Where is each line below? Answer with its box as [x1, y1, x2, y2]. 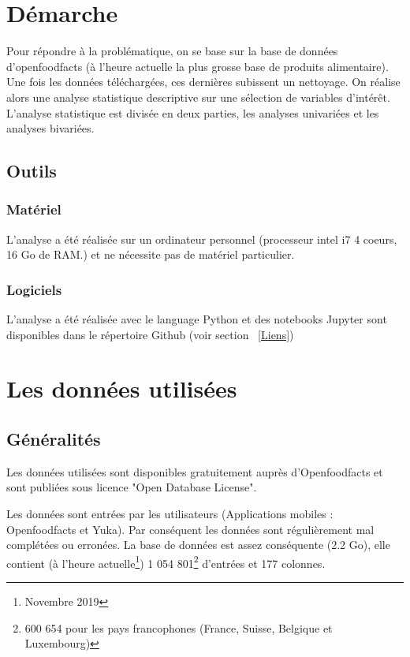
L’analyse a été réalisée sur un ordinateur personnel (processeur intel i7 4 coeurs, [6, 230, 397, 247]
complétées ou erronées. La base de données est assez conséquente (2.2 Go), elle [6, 536, 390, 553]
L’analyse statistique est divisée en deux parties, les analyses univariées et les [6, 104, 379, 121]
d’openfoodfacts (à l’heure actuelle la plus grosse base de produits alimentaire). [6, 58, 389, 74]
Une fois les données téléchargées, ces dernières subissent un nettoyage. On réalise [6, 73, 401, 90]
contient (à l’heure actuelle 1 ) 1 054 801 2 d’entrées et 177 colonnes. [6, 552, 326, 571]
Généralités [6, 427, 101, 451]
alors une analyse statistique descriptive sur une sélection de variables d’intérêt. [6, 88, 390, 105]
